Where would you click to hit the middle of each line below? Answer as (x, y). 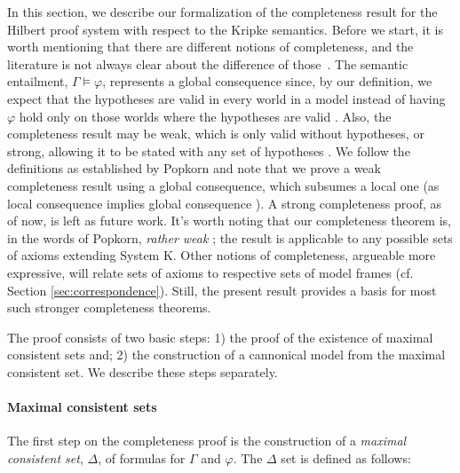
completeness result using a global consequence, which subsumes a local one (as (223, 185)
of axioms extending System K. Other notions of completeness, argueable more (222, 255)
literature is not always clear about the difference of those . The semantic (208, 63)
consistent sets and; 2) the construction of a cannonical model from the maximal (226, 355)
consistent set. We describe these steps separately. (143, 371)
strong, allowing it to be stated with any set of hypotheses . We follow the (209, 150)
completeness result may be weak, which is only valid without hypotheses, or (216, 134)
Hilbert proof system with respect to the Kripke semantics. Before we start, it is (225, 29)
